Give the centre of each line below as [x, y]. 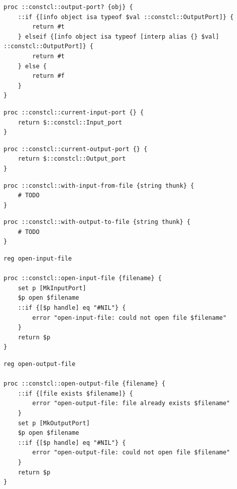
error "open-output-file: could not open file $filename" [131, 453]
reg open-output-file [40, 364]
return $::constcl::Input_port [70, 122]
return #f [48, 76]
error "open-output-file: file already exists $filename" [131, 403]
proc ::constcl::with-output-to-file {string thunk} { [97, 222]
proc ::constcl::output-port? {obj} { [68, 7]
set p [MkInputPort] [52, 288]
